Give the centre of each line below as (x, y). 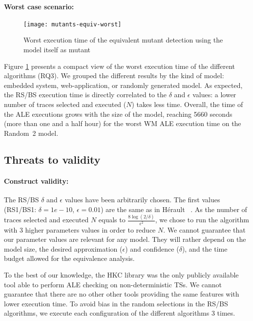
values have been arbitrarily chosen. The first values (142, 199)
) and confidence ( (152, 248)
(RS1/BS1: (20, 209)
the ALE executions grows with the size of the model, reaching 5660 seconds (118, 114)
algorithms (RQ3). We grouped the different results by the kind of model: (114, 75)
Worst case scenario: (39, 6)
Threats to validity (52, 159)
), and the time (205, 248)
